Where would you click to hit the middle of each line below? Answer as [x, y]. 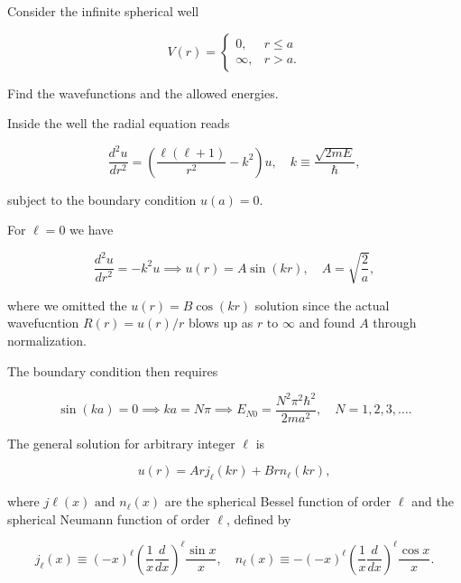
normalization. [47, 341]
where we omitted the [67, 305]
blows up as [221, 323]
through [395, 323]
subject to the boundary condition [102, 199]
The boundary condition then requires [113, 370]
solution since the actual [322, 305]
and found [327, 323]
